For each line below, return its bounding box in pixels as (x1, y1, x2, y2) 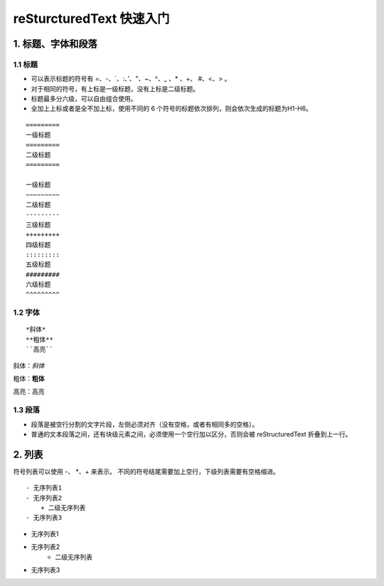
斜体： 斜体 (13, 361, 45, 370)
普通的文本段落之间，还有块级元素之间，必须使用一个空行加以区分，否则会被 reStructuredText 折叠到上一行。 (31, 429, 352, 438)
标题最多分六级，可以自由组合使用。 (31, 95, 137, 103)
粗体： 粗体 (13, 375, 45, 383)
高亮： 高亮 (13, 387, 45, 396)
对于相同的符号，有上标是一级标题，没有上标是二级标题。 (31, 84, 199, 93)
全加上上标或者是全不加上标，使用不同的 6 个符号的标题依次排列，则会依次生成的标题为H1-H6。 (31, 104, 313, 113)
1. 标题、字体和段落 (13, 38, 97, 50)
